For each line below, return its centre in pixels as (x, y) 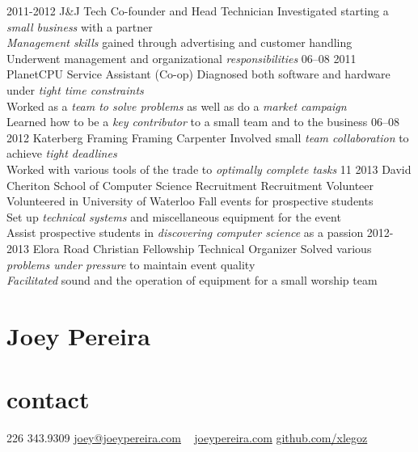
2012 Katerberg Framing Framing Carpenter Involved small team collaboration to (208, 137)
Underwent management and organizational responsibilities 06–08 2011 (182, 58)
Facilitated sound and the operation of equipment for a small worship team (192, 280)
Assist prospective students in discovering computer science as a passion (185, 232)
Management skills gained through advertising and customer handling (179, 42)
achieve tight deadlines (62, 153)
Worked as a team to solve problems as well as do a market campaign (177, 106)
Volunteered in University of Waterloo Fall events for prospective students (190, 201)
